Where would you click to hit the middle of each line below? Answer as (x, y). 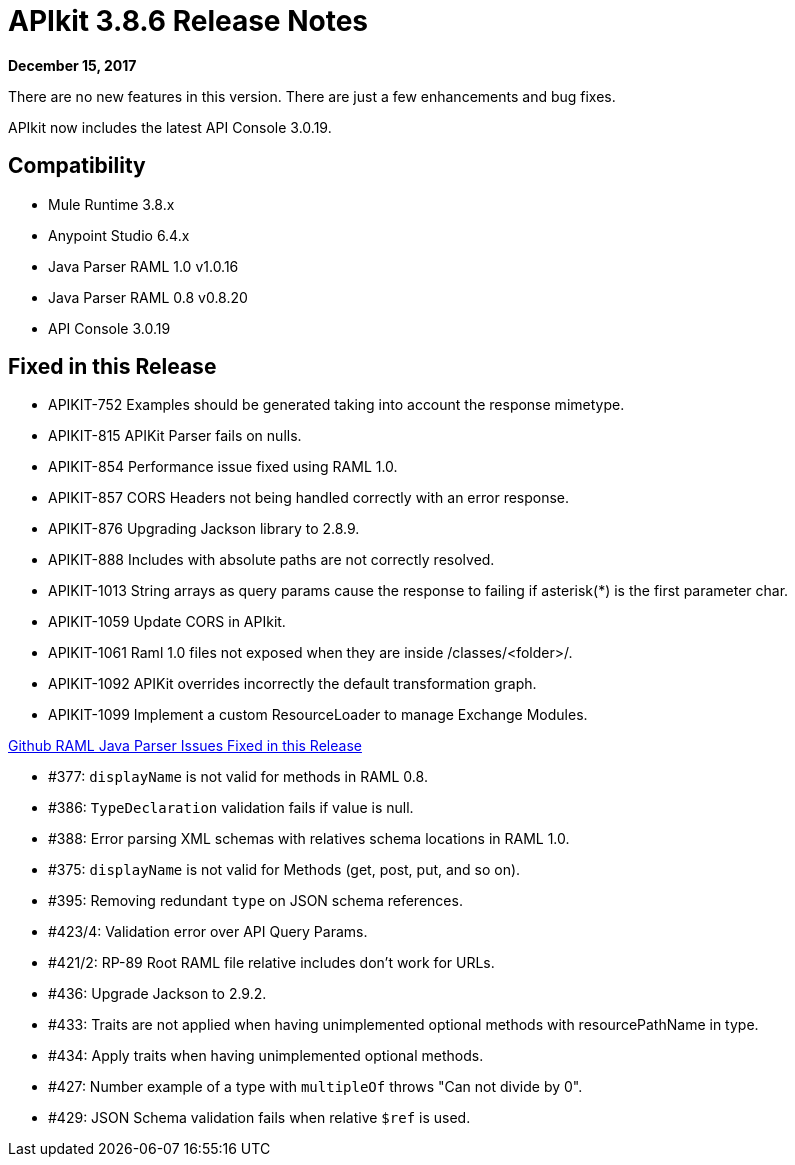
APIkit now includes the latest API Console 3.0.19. (170, 127)
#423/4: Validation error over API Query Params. (208, 932)
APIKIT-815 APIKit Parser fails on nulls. (175, 436)
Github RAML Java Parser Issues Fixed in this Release (185, 746)
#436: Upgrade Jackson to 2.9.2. (157, 994)
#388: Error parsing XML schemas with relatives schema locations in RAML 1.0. (309, 839)
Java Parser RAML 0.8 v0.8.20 (148, 297)
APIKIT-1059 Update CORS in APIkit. (167, 622)
